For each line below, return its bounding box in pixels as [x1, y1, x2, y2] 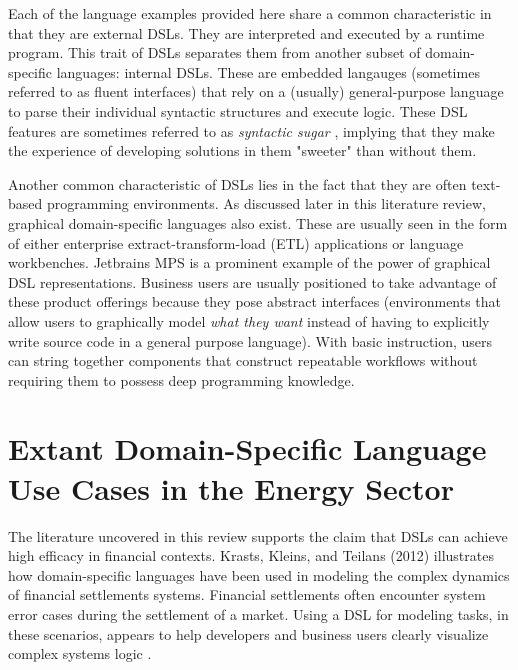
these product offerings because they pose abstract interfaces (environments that [8, 291, 502, 312]
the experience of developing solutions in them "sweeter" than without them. [8, 140, 477, 161]
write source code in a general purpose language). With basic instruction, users [8, 330, 493, 351]
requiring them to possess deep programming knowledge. [8, 369, 355, 390]
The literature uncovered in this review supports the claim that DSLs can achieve [8, 525, 508, 546]
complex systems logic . [8, 643, 152, 664]
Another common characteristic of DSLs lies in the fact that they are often [8, 173, 467, 194]
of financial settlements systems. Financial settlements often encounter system [8, 584, 486, 605]
